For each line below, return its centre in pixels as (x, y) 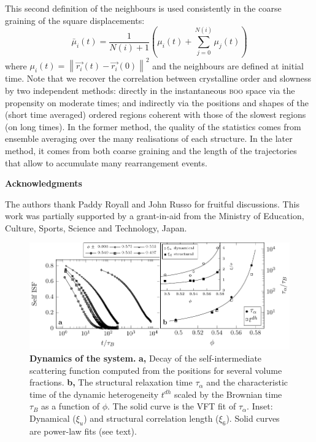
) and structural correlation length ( (151, 418)
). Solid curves (253, 418)
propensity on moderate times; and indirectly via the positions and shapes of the (157, 102)
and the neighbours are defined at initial (228, 65)
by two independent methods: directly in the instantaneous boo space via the (150, 90)
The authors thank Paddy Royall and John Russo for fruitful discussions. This (152, 204)
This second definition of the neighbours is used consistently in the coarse (143, 8)
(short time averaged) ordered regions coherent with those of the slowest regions (156, 114)
